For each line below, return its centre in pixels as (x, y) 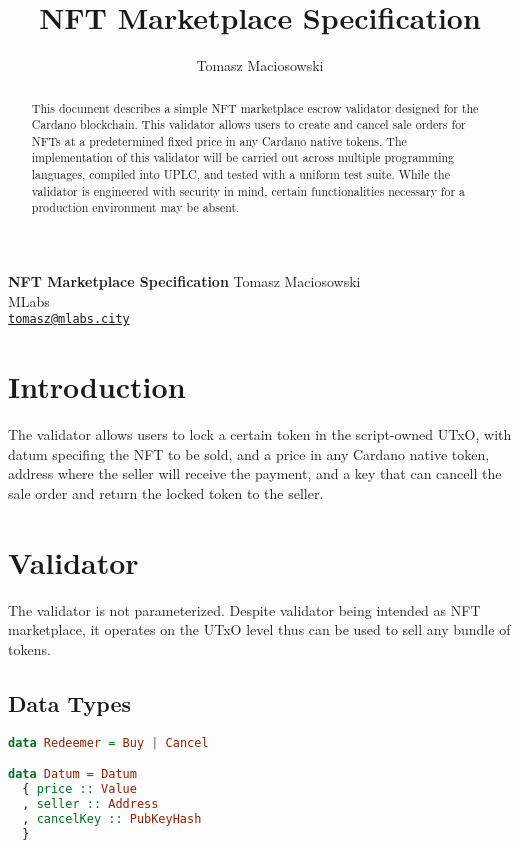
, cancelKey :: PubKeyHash (112, 818)
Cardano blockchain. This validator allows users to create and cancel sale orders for (248, 124)
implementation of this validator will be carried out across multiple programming (242, 157)
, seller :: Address (90, 803)
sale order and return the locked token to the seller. (166, 492)
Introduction (97, 386)
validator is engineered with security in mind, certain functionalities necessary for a (248, 190)
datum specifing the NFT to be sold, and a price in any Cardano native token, (249, 453)
